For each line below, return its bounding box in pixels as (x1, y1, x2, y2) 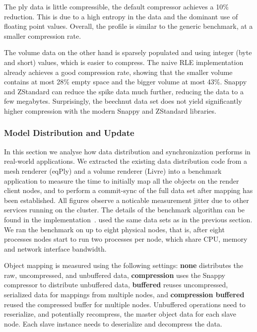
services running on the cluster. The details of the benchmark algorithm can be (4, 204, 245, 215)
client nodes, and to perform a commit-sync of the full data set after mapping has (4, 185, 253, 196)
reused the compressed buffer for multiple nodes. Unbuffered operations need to (4, 299, 246, 309)
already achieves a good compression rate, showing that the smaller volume (4, 66, 233, 77)
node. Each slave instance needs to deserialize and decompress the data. (4, 318, 222, 329)
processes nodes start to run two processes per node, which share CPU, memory (4, 234, 248, 244)
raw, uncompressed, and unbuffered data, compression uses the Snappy (4, 269, 225, 280)
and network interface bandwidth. (4, 243, 107, 254)
